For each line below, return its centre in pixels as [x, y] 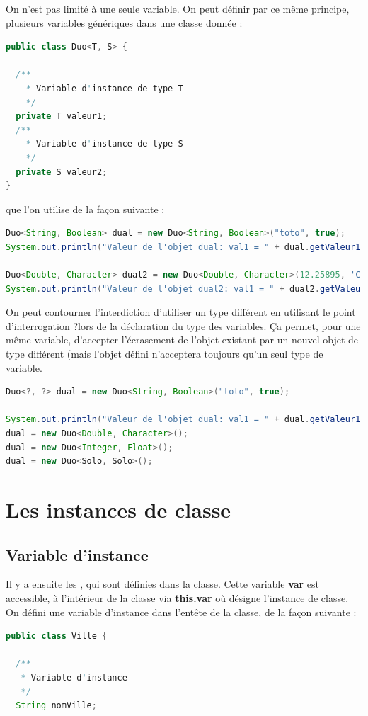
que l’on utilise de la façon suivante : [85, 209]
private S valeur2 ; [62, 172]
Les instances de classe [119, 509]
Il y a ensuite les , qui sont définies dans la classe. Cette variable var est [163, 584]
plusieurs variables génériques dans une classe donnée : [124, 22]
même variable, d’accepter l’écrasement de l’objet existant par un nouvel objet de [182, 340]
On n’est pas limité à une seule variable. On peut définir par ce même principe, [178, 8]
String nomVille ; [56, 706]
